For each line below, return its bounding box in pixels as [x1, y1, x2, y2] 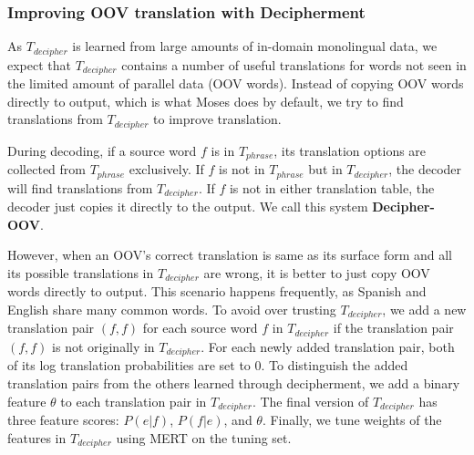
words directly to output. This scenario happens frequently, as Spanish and [7, 282, 427, 301]
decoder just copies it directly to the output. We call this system [7, 197, 368, 216]
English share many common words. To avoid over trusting [7, 299, 336, 318]
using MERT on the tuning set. [116, 428, 292, 447]
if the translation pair [333, 318, 454, 337]
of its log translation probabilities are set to [7, 356, 251, 375]
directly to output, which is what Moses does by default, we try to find [7, 91, 404, 110]
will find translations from [7, 178, 153, 197]
